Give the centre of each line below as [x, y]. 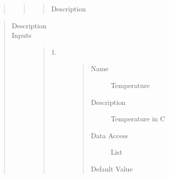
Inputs [22, 35]
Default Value [112, 168]
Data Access [109, 135]
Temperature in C [138, 119]
